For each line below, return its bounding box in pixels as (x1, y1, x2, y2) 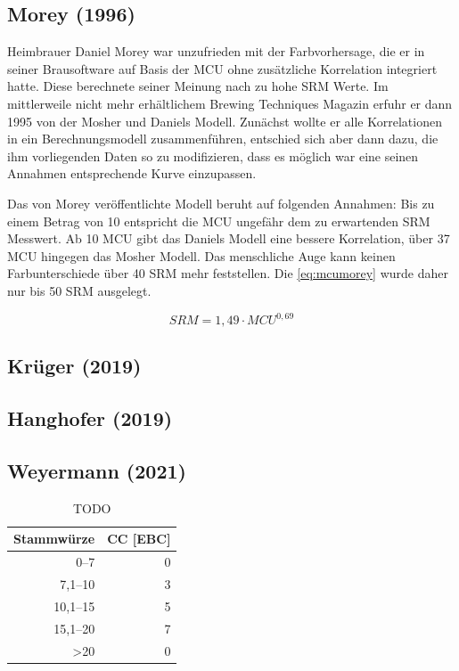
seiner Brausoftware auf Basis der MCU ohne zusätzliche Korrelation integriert (7, 59, 438, 78)
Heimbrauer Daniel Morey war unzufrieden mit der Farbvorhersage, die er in (7, 42, 425, 61)
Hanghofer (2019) (7, 405, 173, 432)
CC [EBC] (107, 529, 171, 548)
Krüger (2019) (7, 352, 142, 380)
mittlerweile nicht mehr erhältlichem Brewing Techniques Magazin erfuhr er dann (7, 94, 453, 112)
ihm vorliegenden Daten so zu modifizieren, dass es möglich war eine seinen (7, 146, 419, 165)
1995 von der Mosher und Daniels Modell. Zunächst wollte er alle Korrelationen (7, 111, 442, 130)
